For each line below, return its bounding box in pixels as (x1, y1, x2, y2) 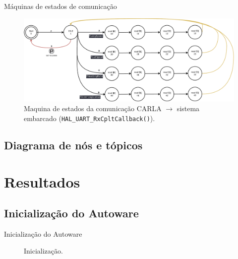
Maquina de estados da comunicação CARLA (24, 103, 162, 114)
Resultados (4, 171, 80, 192)
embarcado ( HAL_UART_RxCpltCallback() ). (24, 113, 155, 124)
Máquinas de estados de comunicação (4, 1, 117, 11)
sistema (177, 103, 200, 114)
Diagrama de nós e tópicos (4, 137, 143, 153)
